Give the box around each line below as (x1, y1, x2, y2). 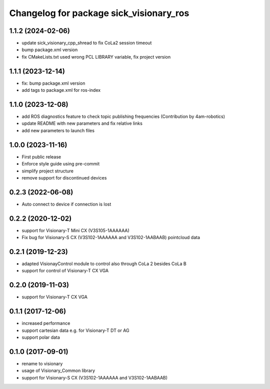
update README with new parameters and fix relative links (21, 120, 142, 126)
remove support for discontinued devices (21, 174, 107, 180)
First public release (21, 153, 61, 160)
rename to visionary (21, 360, 63, 366)
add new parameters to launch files (21, 127, 95, 133)
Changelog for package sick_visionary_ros (9, 8, 189, 19)
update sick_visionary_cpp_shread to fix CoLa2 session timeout (21, 40, 152, 46)
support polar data (21, 334, 60, 340)
